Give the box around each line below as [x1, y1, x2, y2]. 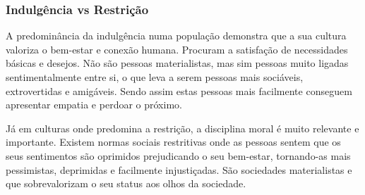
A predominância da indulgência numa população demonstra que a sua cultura [6, 28, 347, 43]
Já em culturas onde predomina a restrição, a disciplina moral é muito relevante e [6, 120, 359, 135]
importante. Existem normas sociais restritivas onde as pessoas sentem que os [6, 134, 341, 149]
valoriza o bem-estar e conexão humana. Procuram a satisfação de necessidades [6, 42, 348, 56]
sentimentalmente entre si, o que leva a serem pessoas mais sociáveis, [6, 70, 304, 84]
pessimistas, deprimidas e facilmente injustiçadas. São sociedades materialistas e [6, 162, 352, 177]
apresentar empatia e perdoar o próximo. [6, 97, 182, 112]
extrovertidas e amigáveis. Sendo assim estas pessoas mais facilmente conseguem [6, 83, 352, 98]
